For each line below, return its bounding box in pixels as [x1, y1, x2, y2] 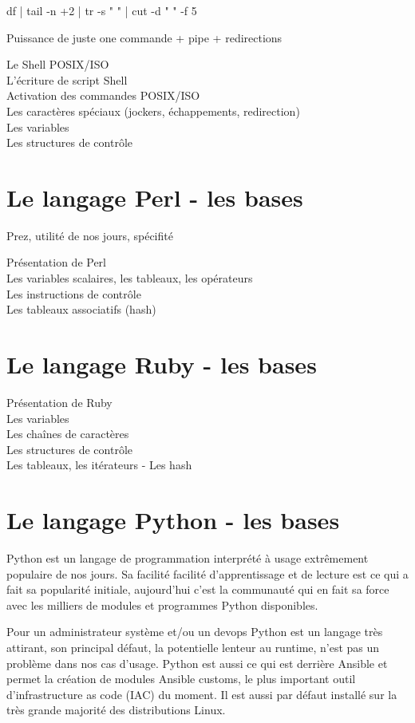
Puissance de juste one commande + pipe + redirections [6, 29, 283, 45]
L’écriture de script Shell [6, 71, 128, 88]
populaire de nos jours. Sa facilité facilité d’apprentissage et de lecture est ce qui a [6, 565, 409, 582]
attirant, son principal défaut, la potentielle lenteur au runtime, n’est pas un [6, 639, 380, 656]
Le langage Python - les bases [6, 504, 340, 536]
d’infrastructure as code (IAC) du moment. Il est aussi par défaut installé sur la [6, 685, 397, 702]
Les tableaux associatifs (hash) [6, 301, 156, 318]
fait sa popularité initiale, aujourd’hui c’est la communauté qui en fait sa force [6, 581, 389, 598]
